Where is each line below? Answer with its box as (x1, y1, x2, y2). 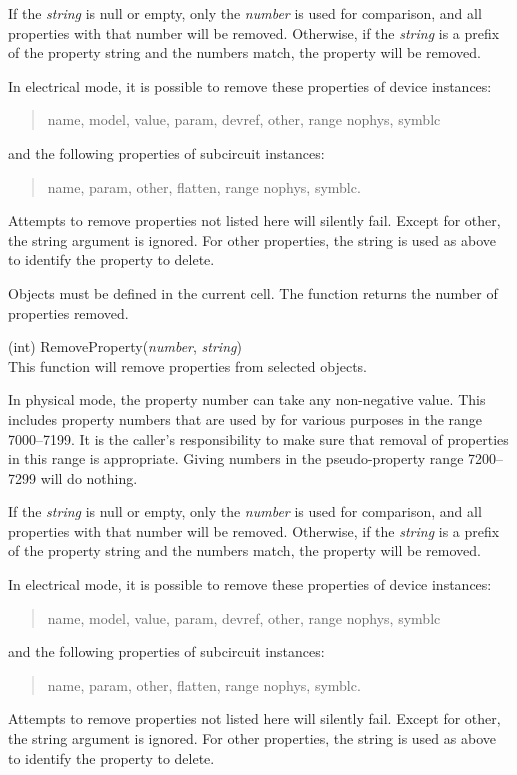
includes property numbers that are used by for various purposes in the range (8, 408, 483, 429)
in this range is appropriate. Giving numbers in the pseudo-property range (8, 448, 464, 469)
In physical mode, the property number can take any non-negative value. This (8, 389, 486, 410)
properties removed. (8, 302, 129, 323)
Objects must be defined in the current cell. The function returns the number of (8, 282, 498, 303)
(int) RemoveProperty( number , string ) (8, 336, 242, 357)
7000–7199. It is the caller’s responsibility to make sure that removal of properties (8, 428, 509, 449)
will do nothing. (40, 467, 138, 488)
